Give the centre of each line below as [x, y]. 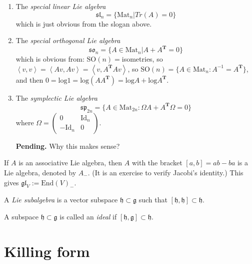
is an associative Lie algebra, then [70, 163]
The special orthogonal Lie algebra [68, 40]
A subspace [21, 216]
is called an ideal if [88, 216]
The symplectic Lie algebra [56, 97]
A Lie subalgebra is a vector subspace [61, 200]
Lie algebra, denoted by [40, 172]
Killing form [47, 251]
